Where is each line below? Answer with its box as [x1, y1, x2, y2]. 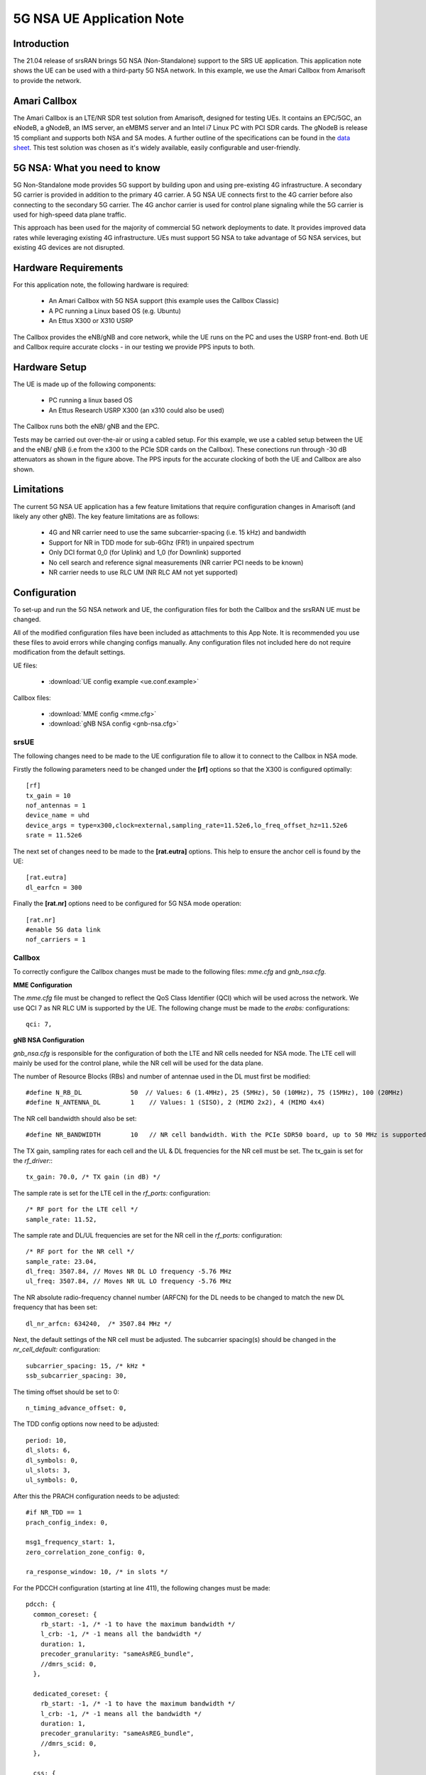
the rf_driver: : [13, 1156, 53, 1164]
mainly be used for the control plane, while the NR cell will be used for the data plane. [13, 1059, 263, 1068]
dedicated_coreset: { [33, 1690, 109, 1698]
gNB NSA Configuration [13, 1036, 85, 1044]
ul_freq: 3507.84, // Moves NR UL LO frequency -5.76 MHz [26, 1277, 232, 1285]
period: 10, [26, 1436, 67, 1444]
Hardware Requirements [13, 261, 124, 273]
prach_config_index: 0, [26, 1518, 109, 1526]
